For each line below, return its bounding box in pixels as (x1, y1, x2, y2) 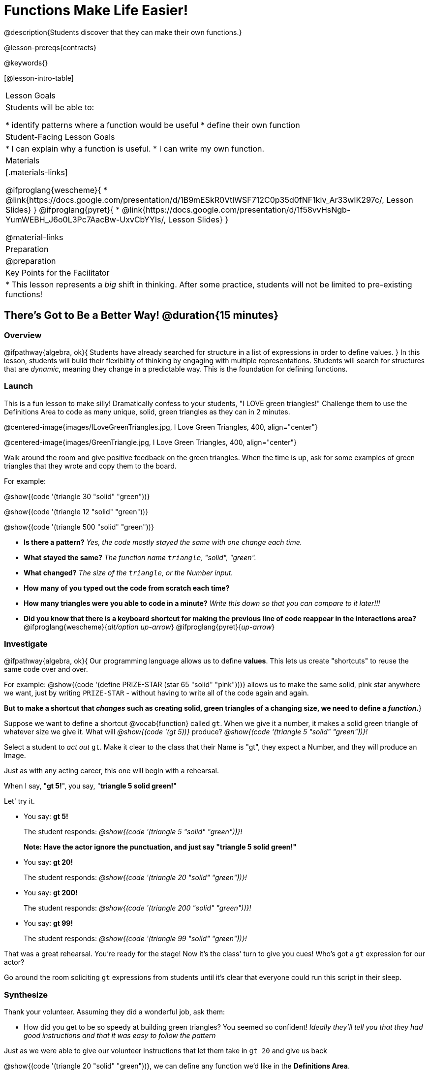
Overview (4, 330, 42, 340)
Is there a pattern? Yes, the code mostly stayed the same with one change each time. (24, 537, 302, 546)
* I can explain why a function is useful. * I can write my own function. (5, 143, 265, 154)
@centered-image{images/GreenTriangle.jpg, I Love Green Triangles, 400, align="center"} (4, 438, 297, 446)
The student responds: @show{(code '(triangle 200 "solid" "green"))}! (24, 904, 251, 913)
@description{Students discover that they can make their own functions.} (4, 28, 242, 36)
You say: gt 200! (24, 888, 78, 897)
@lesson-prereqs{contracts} (4, 43, 96, 52)
